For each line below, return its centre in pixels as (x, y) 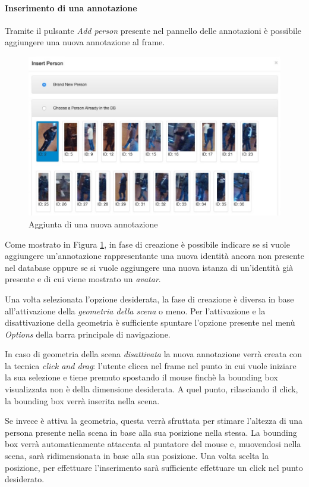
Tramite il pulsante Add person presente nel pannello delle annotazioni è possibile (153, 30)
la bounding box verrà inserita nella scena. (82, 400)
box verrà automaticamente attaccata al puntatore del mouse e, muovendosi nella (153, 444)
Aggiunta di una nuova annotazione (93, 224)
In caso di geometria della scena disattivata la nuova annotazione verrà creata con (153, 354)
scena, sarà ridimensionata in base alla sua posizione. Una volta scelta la (137, 456)
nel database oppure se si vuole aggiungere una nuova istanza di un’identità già (149, 267)
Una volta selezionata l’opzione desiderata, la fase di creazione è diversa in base (149, 299)
